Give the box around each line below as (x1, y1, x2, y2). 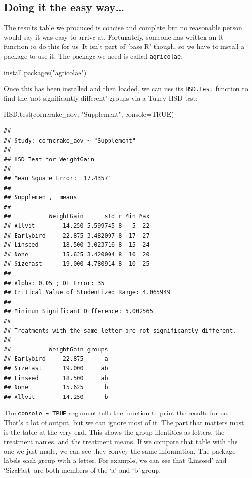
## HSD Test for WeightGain (4, 156, 94, 163)
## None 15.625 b (4, 384, 108, 391)
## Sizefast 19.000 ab (4, 365, 108, 372)
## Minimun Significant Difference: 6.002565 (4, 308, 153, 315)
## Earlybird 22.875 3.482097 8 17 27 (4, 232, 150, 239)
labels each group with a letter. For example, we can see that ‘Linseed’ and (4, 455, 227, 465)
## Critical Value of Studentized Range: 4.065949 (4, 289, 171, 296)
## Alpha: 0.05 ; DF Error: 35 (4, 279, 105, 287)
